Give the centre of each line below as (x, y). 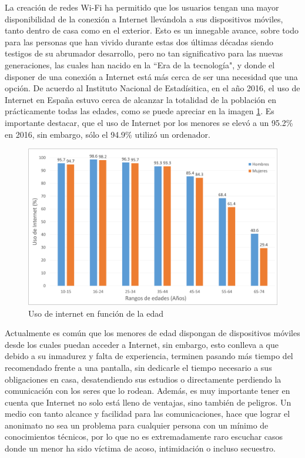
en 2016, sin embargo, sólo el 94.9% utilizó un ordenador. (108, 134)
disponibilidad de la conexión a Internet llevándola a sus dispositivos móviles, (144, 19)
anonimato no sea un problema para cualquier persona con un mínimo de (137, 425)
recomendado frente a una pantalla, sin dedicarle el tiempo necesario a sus (138, 367)
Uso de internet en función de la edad (96, 313)
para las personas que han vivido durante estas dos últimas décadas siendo (139, 42)
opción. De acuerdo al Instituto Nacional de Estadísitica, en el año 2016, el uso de (152, 88)
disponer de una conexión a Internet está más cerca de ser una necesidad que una (151, 76)
